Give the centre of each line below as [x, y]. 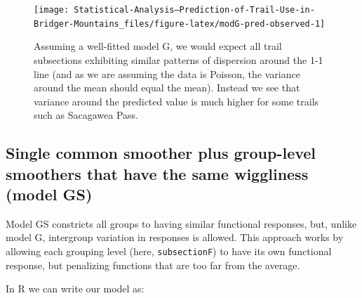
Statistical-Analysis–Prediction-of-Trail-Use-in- [194, 10]
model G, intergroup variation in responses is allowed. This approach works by [175, 237]
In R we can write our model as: [75, 289]
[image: [52, 10]
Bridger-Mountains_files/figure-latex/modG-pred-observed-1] [180, 24]
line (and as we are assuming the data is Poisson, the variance [167, 73]
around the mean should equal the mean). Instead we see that [167, 88]
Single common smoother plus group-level [161, 153]
